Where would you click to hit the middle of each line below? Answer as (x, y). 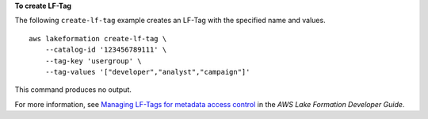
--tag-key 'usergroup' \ (93, 61)
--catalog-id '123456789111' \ (106, 50)
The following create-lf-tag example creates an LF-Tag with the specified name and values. (170, 21)
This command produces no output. (73, 90)
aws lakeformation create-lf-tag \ (98, 38)
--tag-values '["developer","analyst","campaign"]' (147, 72)
